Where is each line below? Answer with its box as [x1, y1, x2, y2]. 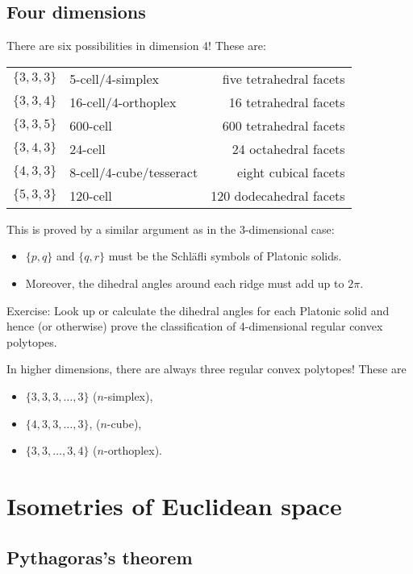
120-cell [69, 185, 112, 205]
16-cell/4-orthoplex [69, 92, 177, 111]
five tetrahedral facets [222, 69, 345, 88]
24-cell [69, 139, 106, 158]
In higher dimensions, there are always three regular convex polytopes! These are [6, 360, 407, 377]
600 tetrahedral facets [222, 115, 345, 135]
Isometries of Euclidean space [6, 489, 342, 522]
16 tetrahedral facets [228, 92, 345, 111]
